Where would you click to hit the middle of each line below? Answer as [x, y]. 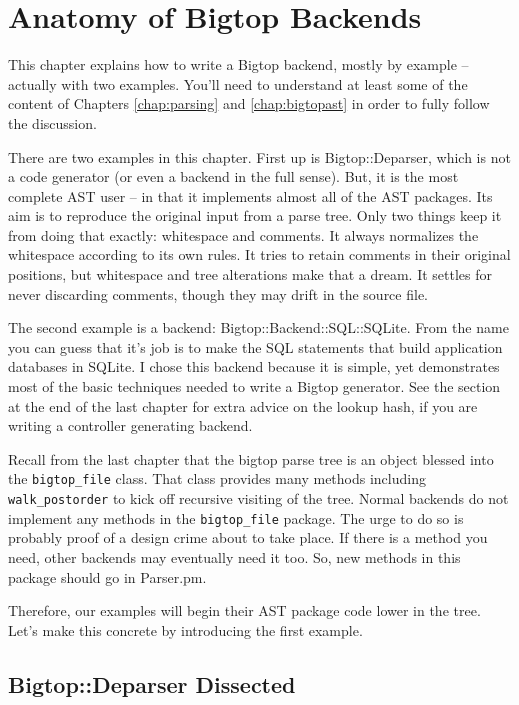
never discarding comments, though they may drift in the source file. [218, 293]
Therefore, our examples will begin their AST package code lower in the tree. [244, 610]
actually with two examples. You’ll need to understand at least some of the [238, 83]
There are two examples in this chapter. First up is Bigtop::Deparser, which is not [259, 156]
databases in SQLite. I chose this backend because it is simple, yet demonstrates [254, 366]
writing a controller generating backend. [130, 425]
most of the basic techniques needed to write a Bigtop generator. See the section [254, 386]
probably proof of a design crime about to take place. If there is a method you [248, 537]
